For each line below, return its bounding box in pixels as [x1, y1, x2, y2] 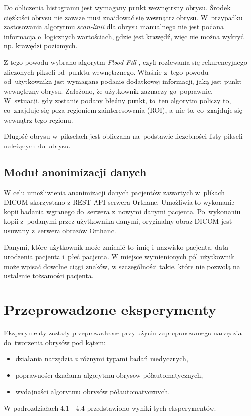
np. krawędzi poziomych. [4, 41, 77, 51]
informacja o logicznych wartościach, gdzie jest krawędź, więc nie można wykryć [4, 31, 244, 41]
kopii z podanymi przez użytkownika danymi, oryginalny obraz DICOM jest [4, 216, 232, 226]
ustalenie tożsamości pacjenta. [4, 270, 94, 281]
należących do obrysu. [4, 140, 71, 150]
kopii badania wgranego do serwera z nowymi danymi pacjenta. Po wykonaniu [4, 206, 241, 216]
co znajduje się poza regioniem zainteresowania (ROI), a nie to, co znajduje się [4, 104, 242, 115]
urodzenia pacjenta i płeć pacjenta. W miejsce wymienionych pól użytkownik [4, 251, 234, 262]
